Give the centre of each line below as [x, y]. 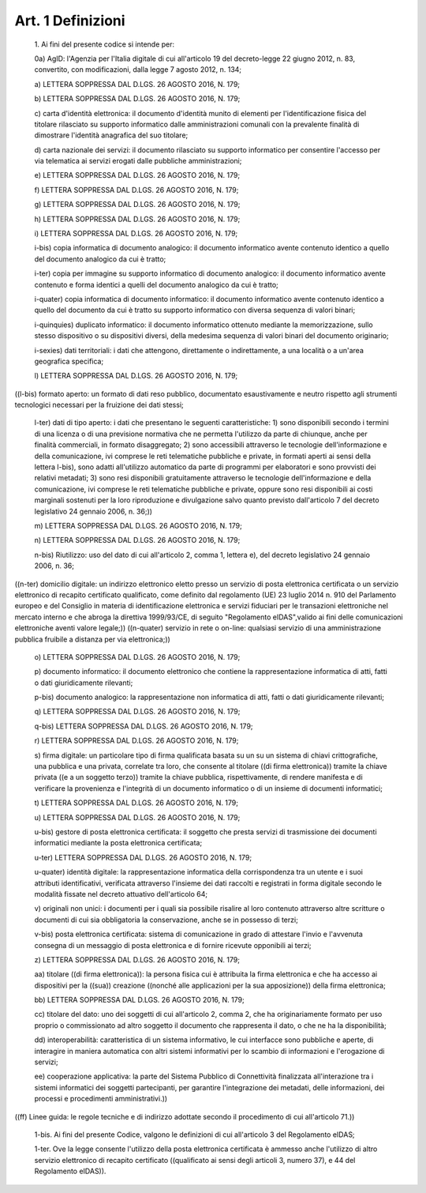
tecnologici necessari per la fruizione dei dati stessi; [99, 405]
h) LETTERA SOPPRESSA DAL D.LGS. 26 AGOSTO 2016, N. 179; [137, 219]
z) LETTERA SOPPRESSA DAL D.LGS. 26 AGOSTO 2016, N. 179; [137, 959]
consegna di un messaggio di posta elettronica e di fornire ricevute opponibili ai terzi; [173, 945]
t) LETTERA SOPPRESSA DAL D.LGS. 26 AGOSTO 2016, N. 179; [136, 803]
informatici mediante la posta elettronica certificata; [118, 843]
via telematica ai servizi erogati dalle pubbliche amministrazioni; [138, 161]
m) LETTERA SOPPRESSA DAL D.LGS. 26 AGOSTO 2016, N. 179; [138, 526]
